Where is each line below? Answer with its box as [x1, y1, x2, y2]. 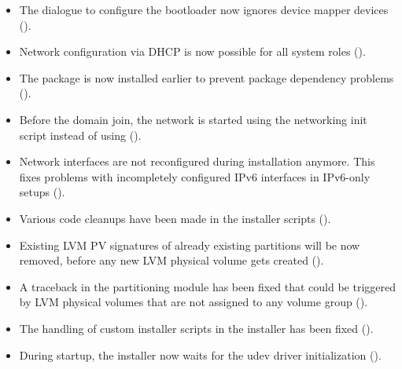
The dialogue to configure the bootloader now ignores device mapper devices [19, 2, 389, 17]
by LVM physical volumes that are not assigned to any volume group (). [19, 294, 368, 310]
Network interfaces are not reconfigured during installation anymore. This [19, 153, 375, 170]
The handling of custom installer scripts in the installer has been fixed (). [19, 320, 374, 336]
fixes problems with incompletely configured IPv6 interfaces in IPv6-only [19, 168, 371, 184]
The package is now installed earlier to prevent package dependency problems [19, 69, 394, 86]
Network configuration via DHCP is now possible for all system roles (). [19, 43, 366, 60]
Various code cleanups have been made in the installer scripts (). [19, 210, 331, 226]
